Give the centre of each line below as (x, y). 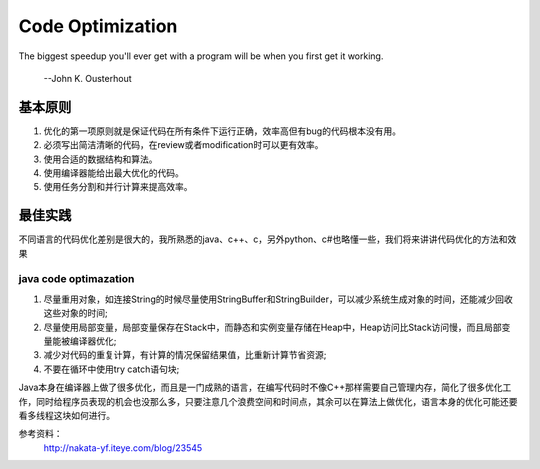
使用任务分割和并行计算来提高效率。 (118, 187)
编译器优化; (93, 341)
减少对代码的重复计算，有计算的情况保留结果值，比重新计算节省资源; (185, 355)
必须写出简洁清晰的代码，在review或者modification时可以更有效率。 (183, 145)
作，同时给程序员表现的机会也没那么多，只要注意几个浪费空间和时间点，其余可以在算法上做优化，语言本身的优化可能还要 (268, 401)
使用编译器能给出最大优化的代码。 (113, 173)
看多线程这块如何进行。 (66, 415)
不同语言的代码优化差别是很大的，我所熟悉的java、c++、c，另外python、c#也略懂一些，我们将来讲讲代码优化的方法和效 (267, 239)
